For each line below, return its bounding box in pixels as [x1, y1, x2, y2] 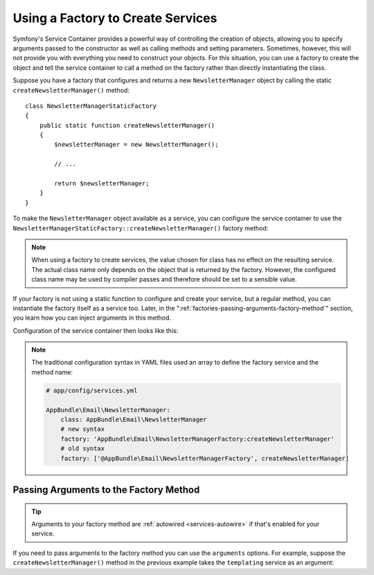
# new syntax [60, 426, 105, 433]
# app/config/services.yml [46, 386, 138, 394]
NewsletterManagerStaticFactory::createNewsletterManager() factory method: [12, 223, 269, 232]
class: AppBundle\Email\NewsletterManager [60, 416, 207, 423]
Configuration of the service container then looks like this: [12, 326, 179, 335]
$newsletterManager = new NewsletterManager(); [54, 140, 219, 149]
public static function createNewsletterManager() [39, 121, 215, 129]
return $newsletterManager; [54, 180, 150, 188]
